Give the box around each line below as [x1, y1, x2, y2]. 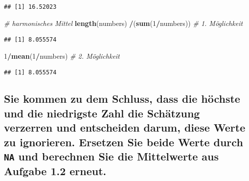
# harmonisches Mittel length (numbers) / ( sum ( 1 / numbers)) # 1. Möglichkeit [4, 18, 243, 28]
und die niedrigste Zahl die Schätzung [4, 105, 200, 120]
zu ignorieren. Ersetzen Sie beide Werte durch [4, 134, 243, 149]
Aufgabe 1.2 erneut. [4, 163, 107, 178]
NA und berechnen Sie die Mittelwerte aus [4, 148, 219, 163]
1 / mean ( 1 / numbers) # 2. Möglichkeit [4, 50, 120, 61]
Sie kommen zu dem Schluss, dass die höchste [4, 91, 240, 106]
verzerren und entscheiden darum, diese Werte [4, 120, 246, 135]
